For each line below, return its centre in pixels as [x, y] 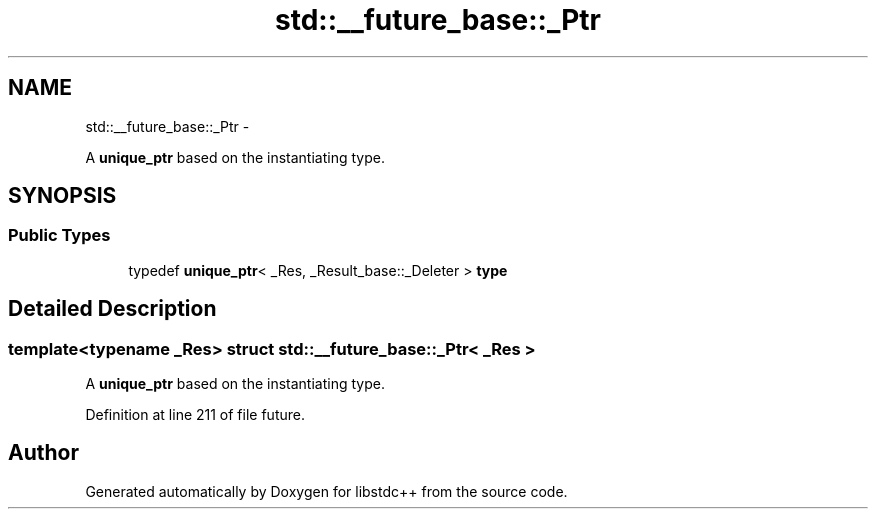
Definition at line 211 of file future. [195, 415]
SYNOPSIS [62, 196]
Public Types [59, 235]
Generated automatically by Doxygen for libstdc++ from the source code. [326, 491]
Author [43, 453]
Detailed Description [112, 309]
